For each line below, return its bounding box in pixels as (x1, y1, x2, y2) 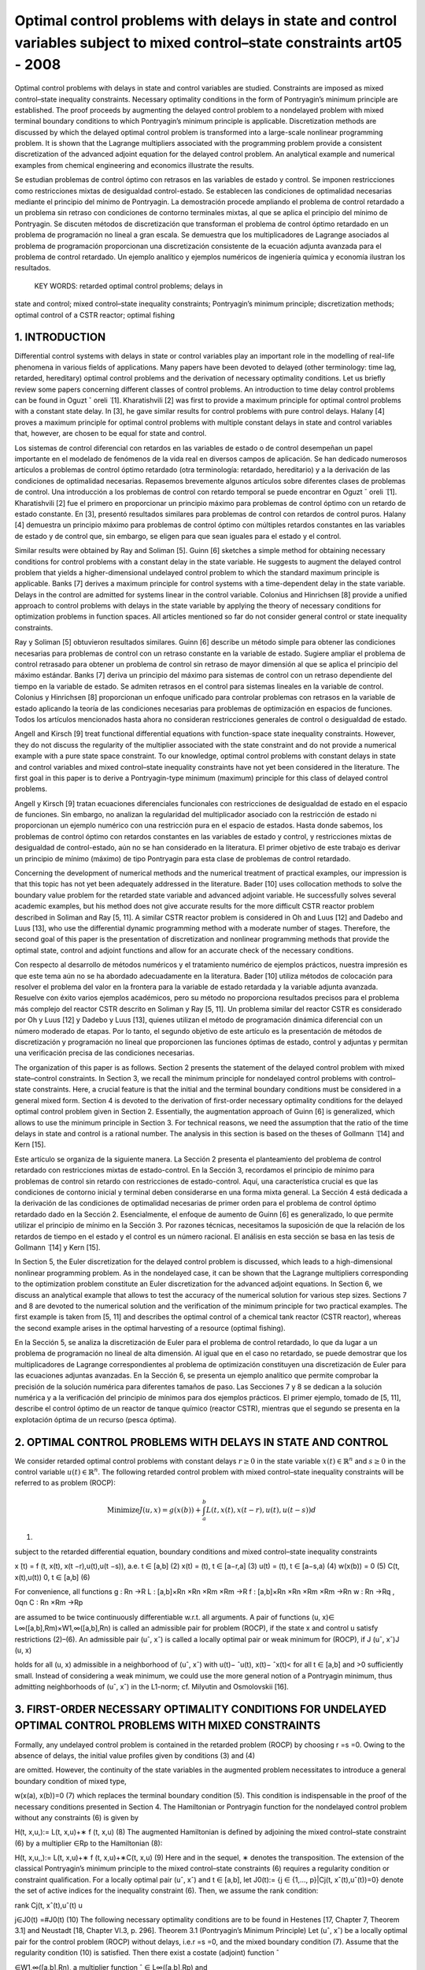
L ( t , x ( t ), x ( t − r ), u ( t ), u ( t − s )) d (205, 1505, 316, 1515)
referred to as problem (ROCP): (14, 1478, 116, 1488)
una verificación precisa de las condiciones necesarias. (14, 1048, 195, 1057)
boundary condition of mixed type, (14, 1776, 128, 1786)
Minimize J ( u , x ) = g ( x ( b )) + (106, 1505, 201, 1515)
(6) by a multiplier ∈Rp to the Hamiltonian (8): (14, 1838, 163, 1848)
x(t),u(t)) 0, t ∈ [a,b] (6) (14, 1572, 91, 1582)
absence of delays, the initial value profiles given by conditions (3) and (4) (14, 1750, 256, 1760)
